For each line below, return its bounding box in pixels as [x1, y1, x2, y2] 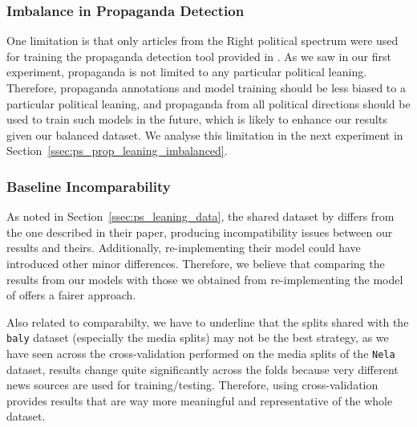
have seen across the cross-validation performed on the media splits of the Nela [6, 345, 395, 361]
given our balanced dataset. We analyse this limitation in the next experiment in [6, 126, 403, 143]
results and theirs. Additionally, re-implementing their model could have [6, 239, 361, 256]
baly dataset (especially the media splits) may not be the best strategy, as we [6, 329, 389, 346]
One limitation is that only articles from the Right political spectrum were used [6, 32, 399, 49]
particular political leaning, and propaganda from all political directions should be [6, 95, 411, 112]
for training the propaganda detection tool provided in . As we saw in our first [6, 47, 392, 64]
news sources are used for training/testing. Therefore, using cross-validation [6, 376, 379, 393]
